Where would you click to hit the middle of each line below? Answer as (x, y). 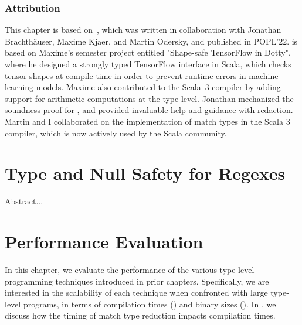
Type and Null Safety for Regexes (145, 173)
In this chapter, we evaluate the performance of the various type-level (130, 269)
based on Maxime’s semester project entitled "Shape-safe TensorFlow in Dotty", (148, 52)
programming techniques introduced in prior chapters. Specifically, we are (137, 281)
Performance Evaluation (104, 242)
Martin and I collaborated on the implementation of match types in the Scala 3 (147, 121)
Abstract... (24, 201)
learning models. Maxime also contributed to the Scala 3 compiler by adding (143, 87)
